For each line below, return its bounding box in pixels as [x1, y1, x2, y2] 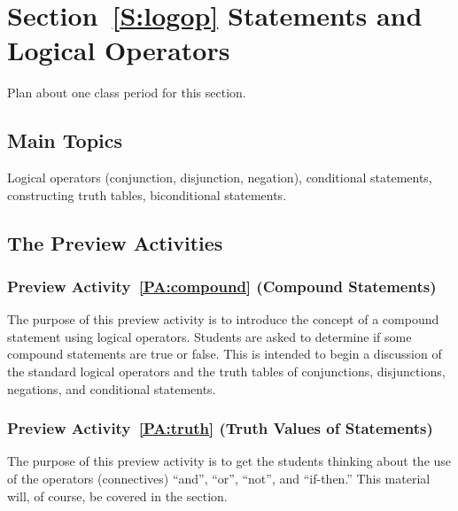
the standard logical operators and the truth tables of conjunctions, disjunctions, [7, 362, 446, 381]
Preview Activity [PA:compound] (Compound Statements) [7, 275, 437, 297]
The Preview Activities [7, 228, 223, 256]
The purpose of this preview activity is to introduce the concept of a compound [7, 310, 439, 329]
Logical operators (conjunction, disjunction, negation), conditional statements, [7, 168, 432, 187]
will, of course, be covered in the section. [7, 486, 228, 505]
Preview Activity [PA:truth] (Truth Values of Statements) [7, 417, 433, 439]
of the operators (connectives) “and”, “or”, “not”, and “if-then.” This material [7, 469, 431, 488]
